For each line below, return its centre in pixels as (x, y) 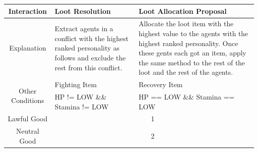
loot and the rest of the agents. (186, 72)
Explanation (28, 48)
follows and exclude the (90, 57)
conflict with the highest (92, 38)
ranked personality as (87, 48)
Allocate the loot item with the (186, 24)
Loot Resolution (83, 11)
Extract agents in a (84, 28)
